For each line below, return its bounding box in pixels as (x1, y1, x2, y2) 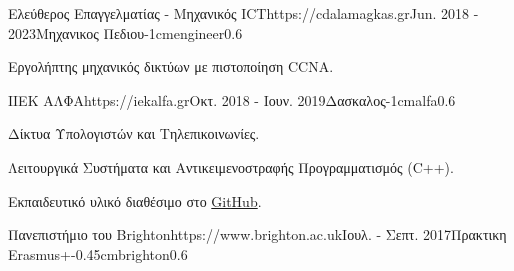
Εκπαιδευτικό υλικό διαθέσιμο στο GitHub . (8, 190, 262, 211)
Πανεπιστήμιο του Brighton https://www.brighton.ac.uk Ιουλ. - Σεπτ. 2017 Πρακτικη (8, 224, 507, 245)
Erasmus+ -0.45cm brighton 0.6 (8, 243, 188, 264)
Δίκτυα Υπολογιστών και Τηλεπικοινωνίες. (8, 123, 260, 144)
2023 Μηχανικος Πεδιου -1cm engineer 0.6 (8, 22, 243, 43)
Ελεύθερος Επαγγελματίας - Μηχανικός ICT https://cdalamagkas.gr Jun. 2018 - (8, 3, 479, 23)
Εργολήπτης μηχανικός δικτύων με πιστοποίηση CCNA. (8, 56, 334, 77)
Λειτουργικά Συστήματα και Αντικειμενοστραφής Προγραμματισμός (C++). (8, 156, 454, 177)
